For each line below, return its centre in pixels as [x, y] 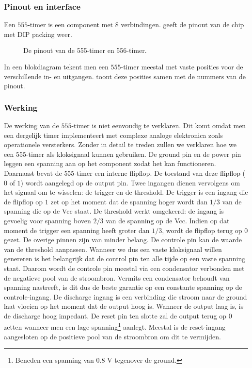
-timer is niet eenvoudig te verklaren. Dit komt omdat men [159, 125]
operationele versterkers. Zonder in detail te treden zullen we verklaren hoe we [120, 144]
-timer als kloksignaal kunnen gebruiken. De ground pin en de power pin [134, 154]
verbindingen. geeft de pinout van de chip [182, 25]
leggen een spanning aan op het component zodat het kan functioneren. [110, 163]
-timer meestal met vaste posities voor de [182, 67]
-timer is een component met [71, 25]
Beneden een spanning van [55, 360]
